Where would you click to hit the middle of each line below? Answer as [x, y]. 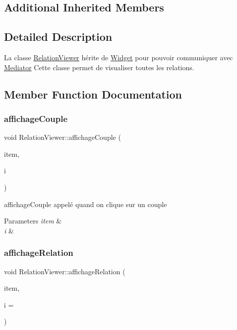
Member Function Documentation [93, 94]
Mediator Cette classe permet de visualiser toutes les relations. [99, 67]
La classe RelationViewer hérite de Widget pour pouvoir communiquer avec [118, 57]
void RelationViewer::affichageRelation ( [65, 271]
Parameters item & [33, 221]
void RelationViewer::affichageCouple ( [62, 137]
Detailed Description [58, 37]
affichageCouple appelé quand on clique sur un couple [86, 204]
